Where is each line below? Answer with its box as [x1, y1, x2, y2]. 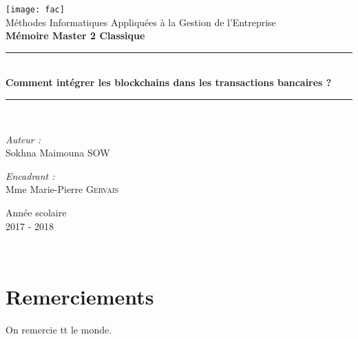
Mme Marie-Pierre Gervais [6, 182, 119, 196]
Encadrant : [6, 168, 55, 183]
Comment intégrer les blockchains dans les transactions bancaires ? [6, 75, 332, 90]
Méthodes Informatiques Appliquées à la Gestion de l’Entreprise [6, 14, 276, 29]
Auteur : [6, 132, 41, 146]
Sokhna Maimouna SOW [6, 145, 110, 160]
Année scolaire [6, 205, 67, 219]
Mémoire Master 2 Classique [6, 28, 145, 43]
